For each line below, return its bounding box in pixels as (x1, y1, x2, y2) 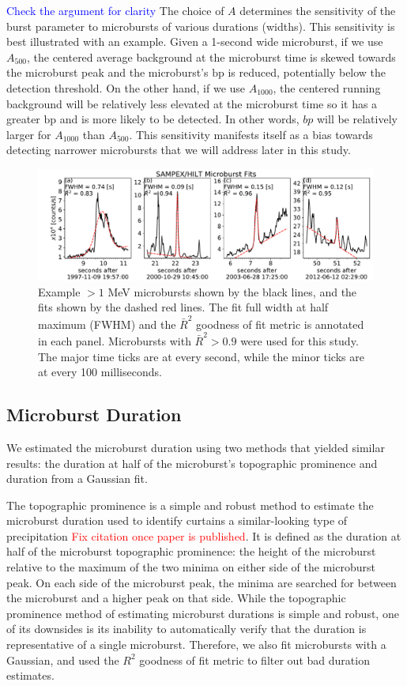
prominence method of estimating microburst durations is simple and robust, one (6, 605, 399, 621)
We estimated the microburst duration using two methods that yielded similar (6, 439, 385, 455)
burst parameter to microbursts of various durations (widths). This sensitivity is (6, 17, 395, 34)
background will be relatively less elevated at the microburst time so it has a (6, 95, 378, 111)
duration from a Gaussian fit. (6, 470, 148, 487)
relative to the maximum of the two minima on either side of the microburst (6, 559, 375, 575)
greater (6, 111, 40, 127)
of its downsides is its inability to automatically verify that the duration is (6, 620, 367, 637)
